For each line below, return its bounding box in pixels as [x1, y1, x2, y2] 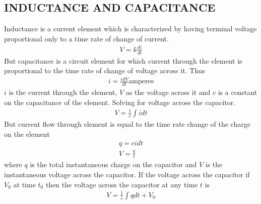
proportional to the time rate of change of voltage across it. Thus [4, 65, 205, 76]
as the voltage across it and [125, 87, 211, 97]
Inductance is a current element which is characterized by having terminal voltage [4, 23, 257, 34]
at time [13, 179, 36, 189]
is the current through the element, [9, 87, 117, 97]
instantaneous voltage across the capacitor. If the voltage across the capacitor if [4, 169, 250, 180]
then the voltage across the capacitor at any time [45, 179, 198, 189]
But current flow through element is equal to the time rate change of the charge [4, 119, 250, 129]
